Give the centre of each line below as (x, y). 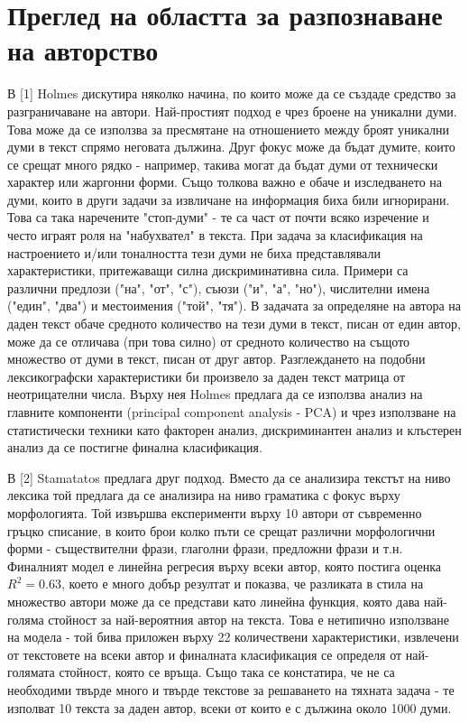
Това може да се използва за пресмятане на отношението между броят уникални (228, 129)
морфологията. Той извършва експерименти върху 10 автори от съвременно (215, 512)
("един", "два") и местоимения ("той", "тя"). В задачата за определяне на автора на (234, 306)
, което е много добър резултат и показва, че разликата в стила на (242, 584)
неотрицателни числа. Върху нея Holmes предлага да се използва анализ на (215, 394)
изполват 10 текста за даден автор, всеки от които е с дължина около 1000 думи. (230, 707)
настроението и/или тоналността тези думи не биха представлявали (194, 252)
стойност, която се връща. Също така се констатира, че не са (227, 672)
